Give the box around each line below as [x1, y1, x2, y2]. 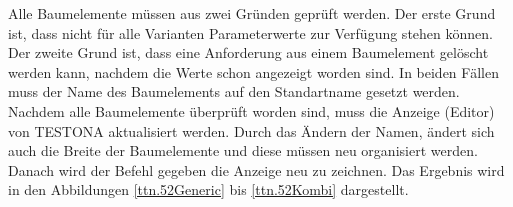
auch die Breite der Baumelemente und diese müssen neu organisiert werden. [8, 140, 478, 161]
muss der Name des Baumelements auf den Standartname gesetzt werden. [8, 81, 460, 102]
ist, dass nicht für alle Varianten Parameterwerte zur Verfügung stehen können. [8, 22, 493, 43]
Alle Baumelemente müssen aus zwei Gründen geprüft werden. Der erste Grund [8, 3, 496, 23]
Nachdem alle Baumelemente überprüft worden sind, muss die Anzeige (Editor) [8, 100, 495, 121]
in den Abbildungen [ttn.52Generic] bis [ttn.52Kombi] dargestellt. [8, 179, 409, 200]
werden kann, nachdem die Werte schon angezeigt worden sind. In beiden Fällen [8, 61, 499, 82]
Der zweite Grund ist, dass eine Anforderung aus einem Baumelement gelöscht [8, 42, 489, 63]
